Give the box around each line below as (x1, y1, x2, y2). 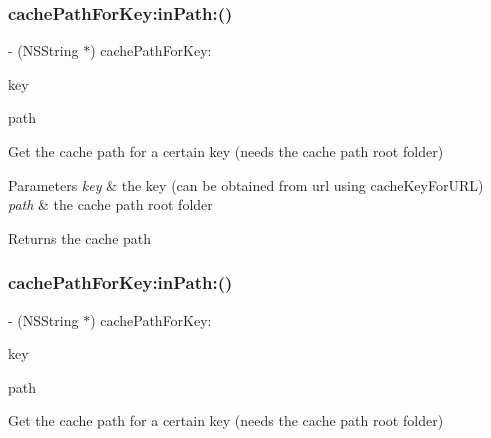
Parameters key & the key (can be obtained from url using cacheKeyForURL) (8, 174, 484, 195)
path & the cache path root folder (8, 194, 213, 215)
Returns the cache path (8, 227, 152, 248)
